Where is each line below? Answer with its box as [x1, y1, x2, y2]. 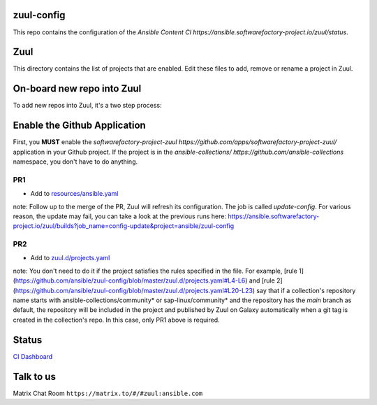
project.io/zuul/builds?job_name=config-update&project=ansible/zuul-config [13, 222, 235, 230]
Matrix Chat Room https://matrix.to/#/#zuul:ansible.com [13, 389, 203, 397]
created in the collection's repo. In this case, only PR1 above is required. [13, 315, 220, 324]
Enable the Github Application [13, 120, 146, 132]
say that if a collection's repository [256, 286, 356, 294]
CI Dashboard [13, 352, 53, 360]
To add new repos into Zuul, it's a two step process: [13, 101, 162, 110]
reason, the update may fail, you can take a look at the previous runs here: [13, 212, 227, 220]
